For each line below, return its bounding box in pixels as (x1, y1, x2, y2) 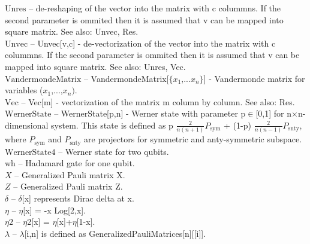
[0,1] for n (255, 107, 292, 120)
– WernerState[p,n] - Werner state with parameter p (54, 107, 246, 120)
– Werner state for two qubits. (58, 145, 169, 157)
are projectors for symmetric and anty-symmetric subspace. (84, 133, 302, 145)
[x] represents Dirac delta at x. (22, 192, 134, 205)
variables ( (5, 84, 43, 96)
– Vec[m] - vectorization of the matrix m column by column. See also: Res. (21, 95, 295, 108)
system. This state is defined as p (51, 118, 173, 131)
